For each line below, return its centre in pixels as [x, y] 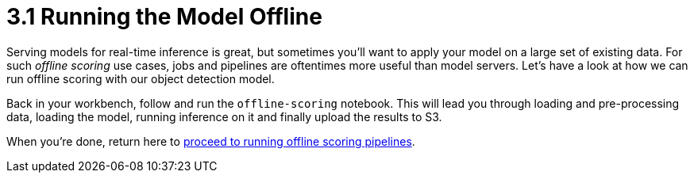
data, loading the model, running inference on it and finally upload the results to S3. [224, 116]
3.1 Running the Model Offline [164, 17]
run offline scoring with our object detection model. [141, 78]
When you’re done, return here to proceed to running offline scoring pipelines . [211, 141]
